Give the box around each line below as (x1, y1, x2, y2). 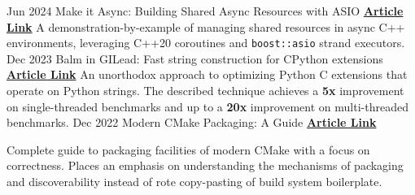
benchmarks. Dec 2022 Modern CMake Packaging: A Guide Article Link (7, 114, 377, 131)
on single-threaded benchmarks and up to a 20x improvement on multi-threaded (7, 97, 408, 115)
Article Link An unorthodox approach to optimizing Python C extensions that (7, 66, 408, 83)
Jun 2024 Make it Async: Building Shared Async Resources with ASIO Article (7, 2, 404, 19)
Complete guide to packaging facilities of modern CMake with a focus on (7, 141, 370, 158)
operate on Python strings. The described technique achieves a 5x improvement (7, 82, 404, 99)
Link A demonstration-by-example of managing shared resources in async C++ (7, 18, 405, 35)
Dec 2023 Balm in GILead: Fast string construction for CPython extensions (7, 50, 383, 67)
